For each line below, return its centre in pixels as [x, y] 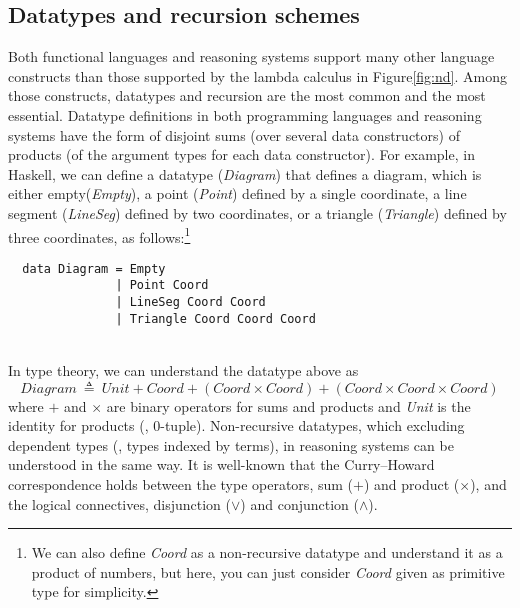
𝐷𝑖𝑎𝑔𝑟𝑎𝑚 [48, 388]
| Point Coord [162, 285]
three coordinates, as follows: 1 [99, 235]
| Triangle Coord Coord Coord [215, 318]
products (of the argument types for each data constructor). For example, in [241, 154]
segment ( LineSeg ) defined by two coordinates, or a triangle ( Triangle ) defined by [257, 212]
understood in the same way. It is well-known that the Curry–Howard [221, 464]
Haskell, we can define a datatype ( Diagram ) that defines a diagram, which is [245, 173]
